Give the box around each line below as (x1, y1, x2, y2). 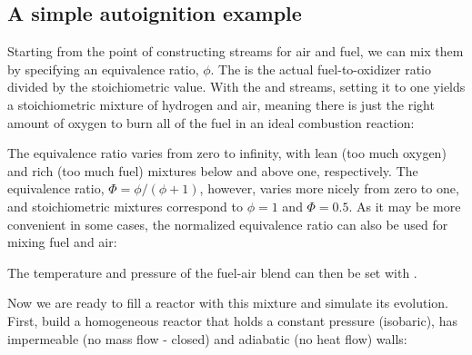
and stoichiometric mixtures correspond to (7, 196, 243, 215)
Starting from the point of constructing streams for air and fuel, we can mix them (7, 42, 464, 61)
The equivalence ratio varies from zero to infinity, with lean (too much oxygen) (7, 143, 447, 163)
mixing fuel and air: (7, 232, 117, 251)
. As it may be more (348, 196, 461, 215)
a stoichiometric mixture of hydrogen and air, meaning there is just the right (7, 94, 435, 113)
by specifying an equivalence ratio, (7, 59, 199, 78)
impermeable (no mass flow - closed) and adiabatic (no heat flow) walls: (7, 329, 407, 348)
